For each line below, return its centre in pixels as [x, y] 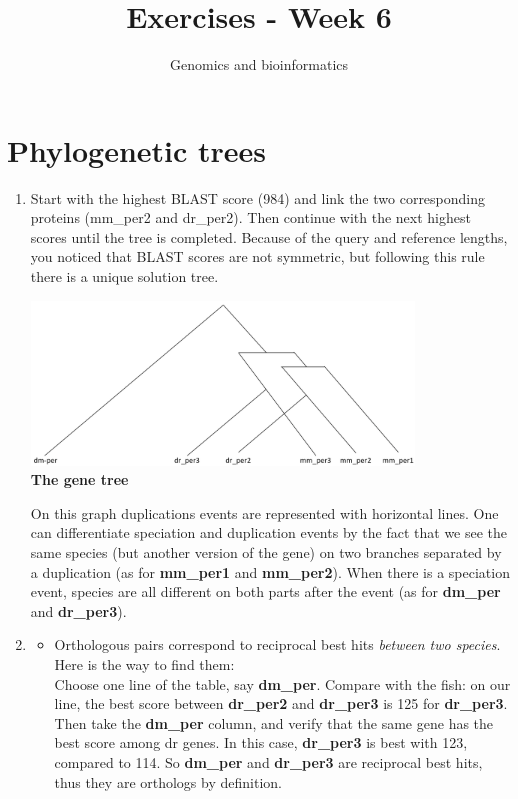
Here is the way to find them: [144, 664]
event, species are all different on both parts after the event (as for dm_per [265, 591]
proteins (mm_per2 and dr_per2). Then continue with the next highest [250, 217]
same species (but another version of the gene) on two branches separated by [266, 552]
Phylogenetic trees [137, 149]
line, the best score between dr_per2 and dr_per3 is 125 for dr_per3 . [281, 703]
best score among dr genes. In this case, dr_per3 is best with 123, [261, 742]
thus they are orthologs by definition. [168, 781]
